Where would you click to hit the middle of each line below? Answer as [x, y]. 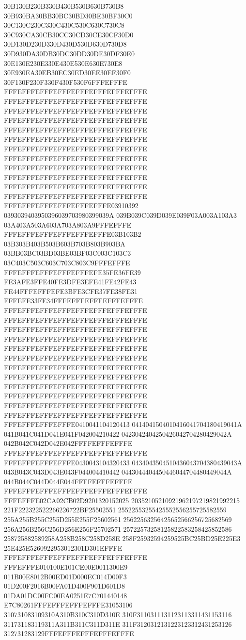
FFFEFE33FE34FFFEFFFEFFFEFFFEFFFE [74, 301]
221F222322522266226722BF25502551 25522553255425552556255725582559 [115, 510]
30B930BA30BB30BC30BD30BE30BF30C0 [68, 15]
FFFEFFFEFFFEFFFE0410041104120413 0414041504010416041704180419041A [123, 424]
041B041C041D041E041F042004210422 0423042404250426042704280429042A [118, 434]
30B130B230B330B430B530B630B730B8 [64, 6]
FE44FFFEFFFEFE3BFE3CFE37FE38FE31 [71, 291]
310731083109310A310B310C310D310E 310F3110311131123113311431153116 [118, 614]
